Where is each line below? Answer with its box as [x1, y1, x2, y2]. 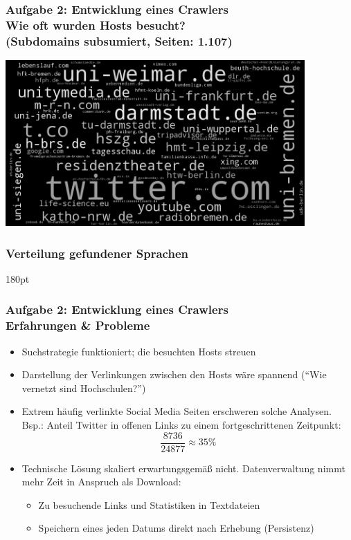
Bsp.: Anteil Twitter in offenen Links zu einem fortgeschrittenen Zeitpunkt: [21, 417, 341, 431]
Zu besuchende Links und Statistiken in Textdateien [38, 497, 260, 512]
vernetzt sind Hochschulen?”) [21, 380, 146, 395]
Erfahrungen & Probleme [6, 317, 150, 334]
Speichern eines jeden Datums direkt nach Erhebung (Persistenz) [38, 521, 314, 535]
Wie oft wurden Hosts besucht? [6, 16, 186, 33]
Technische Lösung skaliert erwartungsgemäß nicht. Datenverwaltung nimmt [21, 460, 345, 475]
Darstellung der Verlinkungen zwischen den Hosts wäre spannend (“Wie [21, 367, 327, 382]
